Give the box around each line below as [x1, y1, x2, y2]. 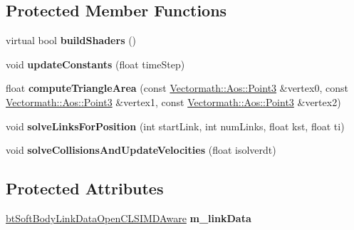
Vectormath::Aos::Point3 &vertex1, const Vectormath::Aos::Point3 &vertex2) [6, 94, 341, 109]
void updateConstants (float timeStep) [6, 56, 185, 71]
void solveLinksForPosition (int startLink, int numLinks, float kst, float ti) [6, 118, 345, 133]
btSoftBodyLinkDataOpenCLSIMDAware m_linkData [6, 210, 251, 225]
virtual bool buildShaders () [6, 33, 137, 48]
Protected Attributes [6, 177, 164, 199]
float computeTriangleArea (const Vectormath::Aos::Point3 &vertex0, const [6, 80, 348, 95]
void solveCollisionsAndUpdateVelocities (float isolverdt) [6, 142, 276, 157]
